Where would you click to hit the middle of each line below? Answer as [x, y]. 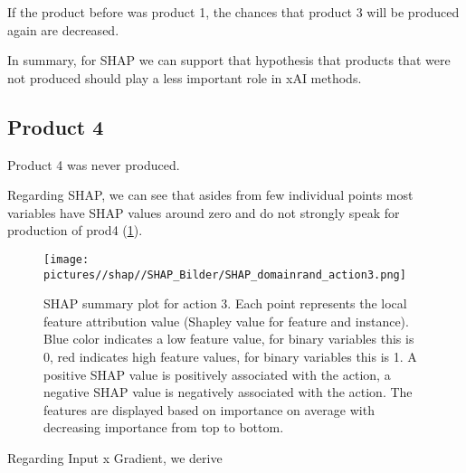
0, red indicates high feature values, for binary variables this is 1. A [230, 357]
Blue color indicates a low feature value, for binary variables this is [229, 339]
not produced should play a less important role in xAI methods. [185, 77]
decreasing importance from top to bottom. [164, 427]
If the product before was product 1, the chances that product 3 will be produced [233, 12]
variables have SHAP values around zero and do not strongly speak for [204, 212]
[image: [67, 259]
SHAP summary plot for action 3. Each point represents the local [225, 303]
